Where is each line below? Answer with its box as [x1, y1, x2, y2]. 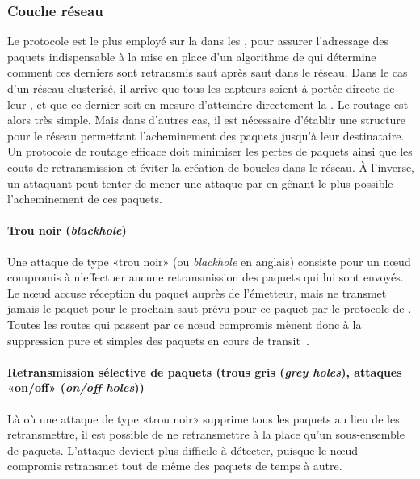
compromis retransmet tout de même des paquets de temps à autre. [7, 457, 342, 474]
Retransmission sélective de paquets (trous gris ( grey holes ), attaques [7, 363, 402, 380]
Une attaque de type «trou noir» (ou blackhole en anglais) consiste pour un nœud [7, 252, 411, 269]
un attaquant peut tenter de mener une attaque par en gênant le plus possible [7, 174, 393, 191]
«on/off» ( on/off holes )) [7, 379, 145, 396]
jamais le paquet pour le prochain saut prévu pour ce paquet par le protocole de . [7, 300, 412, 317]
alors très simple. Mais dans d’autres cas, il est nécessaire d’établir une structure [7, 111, 406, 128]
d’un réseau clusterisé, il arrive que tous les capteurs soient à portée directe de [7, 80, 395, 96]
